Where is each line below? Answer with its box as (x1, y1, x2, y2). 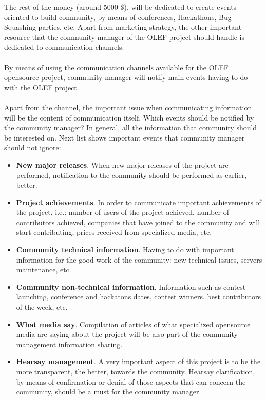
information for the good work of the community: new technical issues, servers (16, 254, 262, 265)
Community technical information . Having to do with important (16, 244, 234, 255)
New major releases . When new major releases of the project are (16, 159, 229, 170)
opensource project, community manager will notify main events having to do (4, 72, 248, 83)
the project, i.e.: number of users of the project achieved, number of (16, 207, 229, 217)
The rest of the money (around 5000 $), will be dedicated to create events (4, 2, 237, 12)
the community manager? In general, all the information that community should (4, 122, 257, 133)
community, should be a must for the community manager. (16, 386, 201, 397)
